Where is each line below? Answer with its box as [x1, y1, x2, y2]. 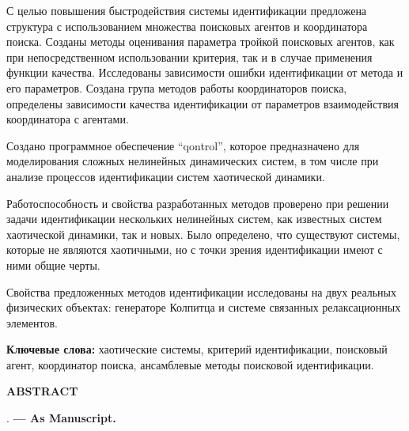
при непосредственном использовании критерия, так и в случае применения [6, 48, 373, 65]
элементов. [6, 314, 58, 331]
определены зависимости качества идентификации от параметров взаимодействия [6, 95, 399, 112]
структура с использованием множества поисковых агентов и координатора [6, 17, 368, 34]
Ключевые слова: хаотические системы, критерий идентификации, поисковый [6, 341, 388, 357]
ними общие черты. [6, 256, 100, 273]
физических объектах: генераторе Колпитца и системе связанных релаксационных [6, 299, 401, 316]
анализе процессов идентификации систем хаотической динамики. [6, 168, 325, 184]
